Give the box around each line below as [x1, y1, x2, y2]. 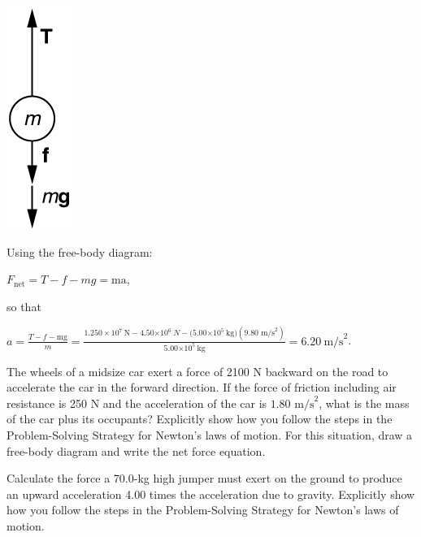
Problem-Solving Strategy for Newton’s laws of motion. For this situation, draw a [7, 426, 413, 443]
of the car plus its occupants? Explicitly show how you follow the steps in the [7, 410, 393, 427]
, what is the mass [319, 394, 410, 411]
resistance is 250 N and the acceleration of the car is [7, 394, 267, 411]
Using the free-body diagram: [7, 243, 153, 260]
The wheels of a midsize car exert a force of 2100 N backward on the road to [7, 362, 388, 379]
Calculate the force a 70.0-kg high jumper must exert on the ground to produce [7, 470, 402, 487]
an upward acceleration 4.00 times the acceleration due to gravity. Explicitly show [7, 485, 415, 502]
